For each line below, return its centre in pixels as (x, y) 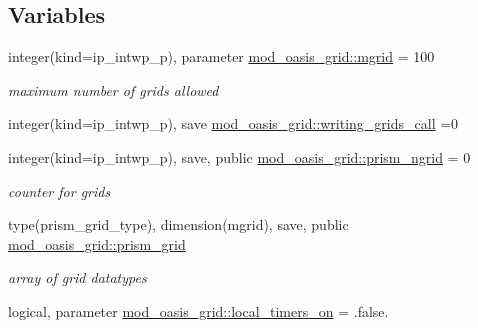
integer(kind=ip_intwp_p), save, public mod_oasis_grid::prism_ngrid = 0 (239, 156)
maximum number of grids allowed (113, 89)
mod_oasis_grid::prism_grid (97, 243)
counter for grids (59, 190)
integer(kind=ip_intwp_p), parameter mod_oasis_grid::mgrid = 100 (221, 56)
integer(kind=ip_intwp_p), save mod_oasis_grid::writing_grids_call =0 (233, 123)
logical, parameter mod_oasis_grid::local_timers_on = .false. (198, 310)
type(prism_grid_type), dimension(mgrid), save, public (178, 224)
